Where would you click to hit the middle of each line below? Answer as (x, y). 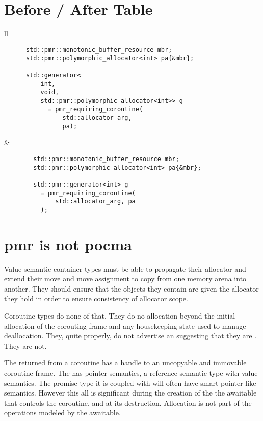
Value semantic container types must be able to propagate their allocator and (125, 268)
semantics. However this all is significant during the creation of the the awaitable (130, 393)
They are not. (25, 345)
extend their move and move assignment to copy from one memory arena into (125, 279)
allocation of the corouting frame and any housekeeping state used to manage (125, 325)
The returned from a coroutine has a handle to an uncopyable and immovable (125, 363)
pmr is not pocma (68, 244)
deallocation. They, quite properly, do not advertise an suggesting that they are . (130, 336)
